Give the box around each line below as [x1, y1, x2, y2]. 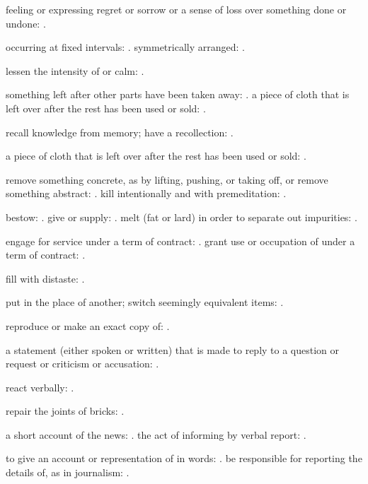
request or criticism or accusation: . [6, 356, 159, 371]
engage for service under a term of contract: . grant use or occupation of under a [6, 233, 355, 248]
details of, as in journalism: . [6, 465, 130, 480]
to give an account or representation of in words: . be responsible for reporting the [6, 451, 362, 466]
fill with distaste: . [6, 271, 85, 285]
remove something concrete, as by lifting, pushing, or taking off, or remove [6, 172, 328, 187]
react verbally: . [6, 379, 74, 394]
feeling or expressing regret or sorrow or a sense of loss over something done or [6, 2, 347, 16]
